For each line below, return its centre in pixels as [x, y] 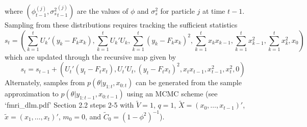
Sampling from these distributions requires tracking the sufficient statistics [121, 24]
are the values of [103, 11]
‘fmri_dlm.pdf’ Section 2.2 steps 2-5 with [69, 105]
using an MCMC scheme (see [172, 94]
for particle [177, 11]
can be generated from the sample [189, 82]
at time [214, 11]
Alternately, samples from [45, 82]
